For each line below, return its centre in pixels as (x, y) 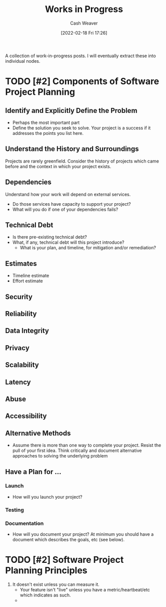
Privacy (17, 348)
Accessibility (26, 416)
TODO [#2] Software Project (64, 560)
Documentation (24, 523)
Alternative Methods (38, 433)
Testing (14, 510)
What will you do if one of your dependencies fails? (65, 209)
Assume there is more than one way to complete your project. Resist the (87, 445)
